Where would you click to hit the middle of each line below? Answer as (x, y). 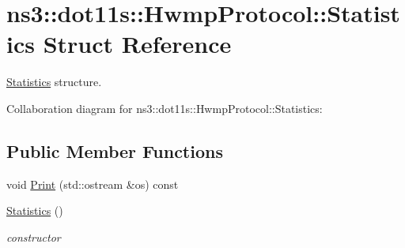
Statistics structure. (54, 82)
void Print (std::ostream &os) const (93, 184)
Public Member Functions (115, 150)
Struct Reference (137, 44)
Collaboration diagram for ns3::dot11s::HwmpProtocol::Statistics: (165, 108)
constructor (34, 237)
